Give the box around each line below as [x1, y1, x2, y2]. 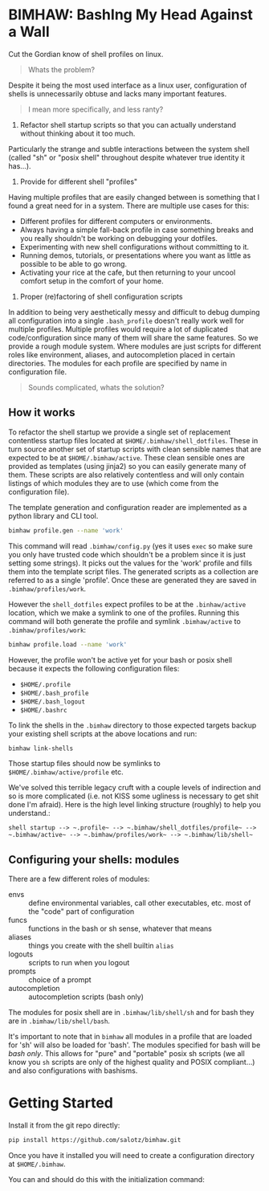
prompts [8, 966, 36, 977]
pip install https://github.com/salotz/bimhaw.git [8, 1136, 181, 1144]
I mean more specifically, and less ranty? [27, 104, 164, 114]
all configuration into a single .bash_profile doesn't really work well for [8, 316, 245, 325]
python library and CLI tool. [8, 511, 99, 520]
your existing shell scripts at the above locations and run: [8, 728, 198, 738]
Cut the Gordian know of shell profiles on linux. [8, 49, 164, 59]
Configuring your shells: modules [8, 853, 180, 867]
